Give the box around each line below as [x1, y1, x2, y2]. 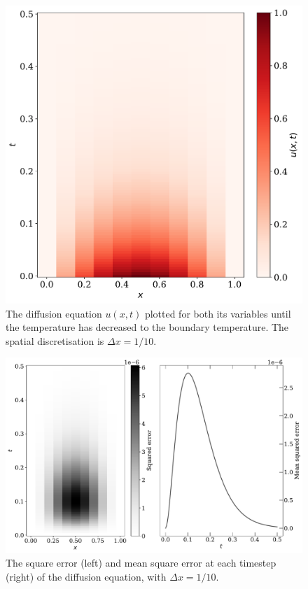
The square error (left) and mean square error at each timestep [6, 555, 276, 570]
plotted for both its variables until [144, 306, 291, 320]
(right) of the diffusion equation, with [6, 569, 167, 583]
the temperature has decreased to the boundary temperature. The [6, 320, 289, 334]
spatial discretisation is [6, 333, 104, 348]
